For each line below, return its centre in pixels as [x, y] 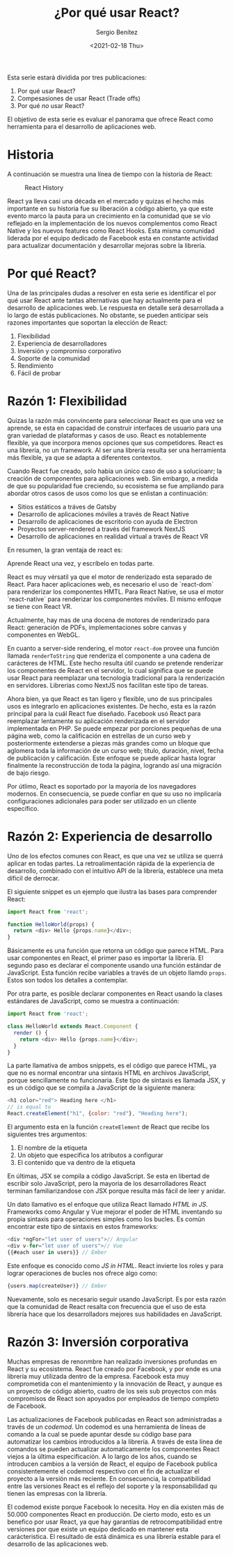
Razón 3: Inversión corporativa [98, 1342]
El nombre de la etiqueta [52, 1148]
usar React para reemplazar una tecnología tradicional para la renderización [116, 678]
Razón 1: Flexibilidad [67, 401]
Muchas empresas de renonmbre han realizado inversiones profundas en [112, 1361]
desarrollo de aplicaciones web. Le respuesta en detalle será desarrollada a [115, 307]
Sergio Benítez [117, 32]
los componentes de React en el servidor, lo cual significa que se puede [110, 670]
